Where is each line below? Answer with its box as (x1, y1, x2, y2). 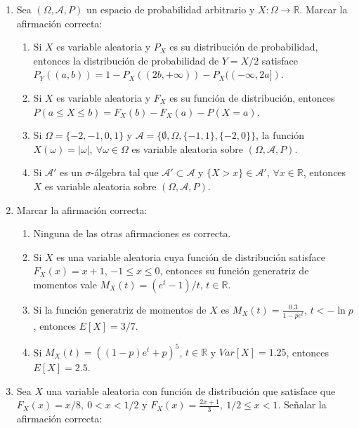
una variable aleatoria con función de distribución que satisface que (46, 383, 336, 398)
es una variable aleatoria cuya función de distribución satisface (56, 249, 325, 264)
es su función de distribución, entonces (169, 90, 335, 105)
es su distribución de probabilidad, (169, 39, 318, 54)
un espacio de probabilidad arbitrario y (86, 2, 255, 16)
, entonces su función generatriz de (159, 263, 309, 278)
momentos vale (33, 276, 97, 291)
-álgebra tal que (91, 165, 159, 180)
